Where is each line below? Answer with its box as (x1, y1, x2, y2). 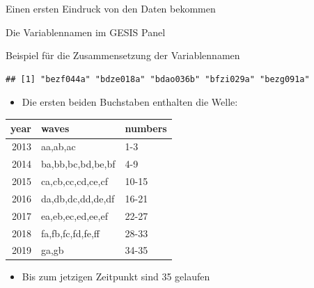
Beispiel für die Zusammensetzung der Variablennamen (6, 48, 240, 63)
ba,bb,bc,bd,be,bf (40, 157, 116, 171)
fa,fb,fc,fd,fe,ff (40, 225, 100, 240)
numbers (125, 121, 167, 136)
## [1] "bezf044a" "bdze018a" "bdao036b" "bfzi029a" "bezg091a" (6, 74, 310, 84)
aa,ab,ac (40, 139, 76, 154)
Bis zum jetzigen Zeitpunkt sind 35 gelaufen (22, 269, 210, 284)
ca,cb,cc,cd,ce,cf (40, 174, 108, 188)
